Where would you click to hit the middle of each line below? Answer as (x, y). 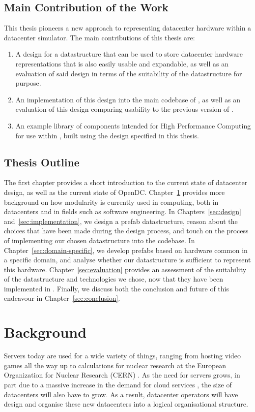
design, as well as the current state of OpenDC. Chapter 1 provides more (114, 192)
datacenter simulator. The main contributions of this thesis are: (99, 37)
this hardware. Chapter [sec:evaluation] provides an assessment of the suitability (125, 269)
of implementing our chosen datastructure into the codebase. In (99, 240)
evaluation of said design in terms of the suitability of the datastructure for (129, 73)
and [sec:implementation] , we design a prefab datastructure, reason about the (121, 221)
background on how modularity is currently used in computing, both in (111, 202)
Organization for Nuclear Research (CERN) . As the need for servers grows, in (122, 375)
